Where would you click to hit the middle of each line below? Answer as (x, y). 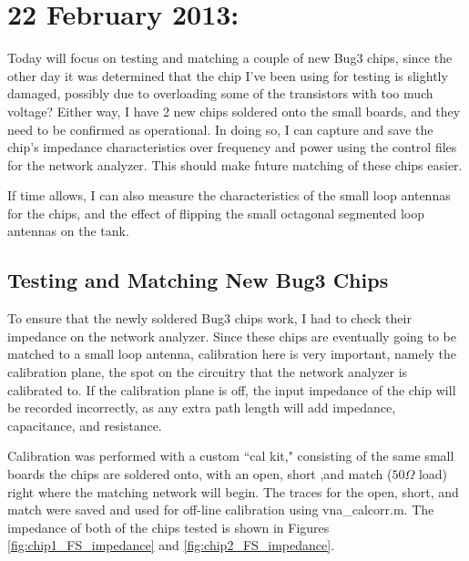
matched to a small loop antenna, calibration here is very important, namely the (232, 354)
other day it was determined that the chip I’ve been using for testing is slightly (228, 75)
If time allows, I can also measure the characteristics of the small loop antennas (229, 195)
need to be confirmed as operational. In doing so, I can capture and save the (220, 129)
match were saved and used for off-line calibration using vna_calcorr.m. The (221, 510)
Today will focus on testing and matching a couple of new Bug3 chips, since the (230, 58)
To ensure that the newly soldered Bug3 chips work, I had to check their (209, 318)
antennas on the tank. (68, 231)
